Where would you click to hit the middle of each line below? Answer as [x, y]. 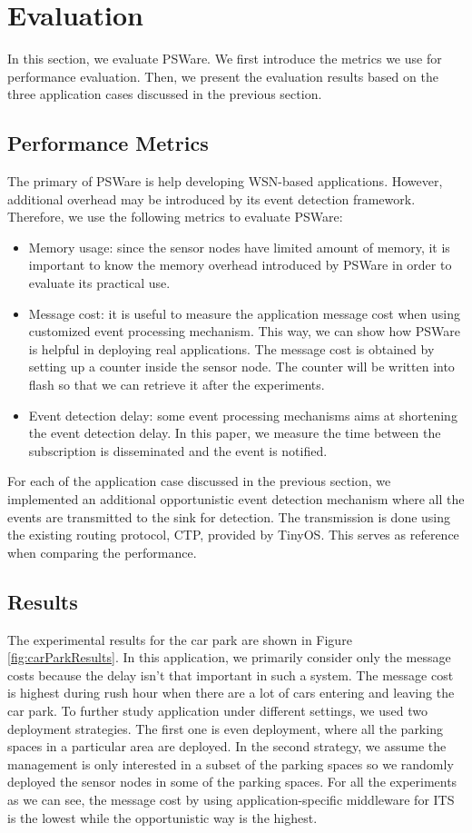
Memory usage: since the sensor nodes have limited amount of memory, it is [239, 247]
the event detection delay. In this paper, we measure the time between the [235, 433]
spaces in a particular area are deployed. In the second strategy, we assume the [227, 746]
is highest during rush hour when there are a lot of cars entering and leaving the [231, 693]
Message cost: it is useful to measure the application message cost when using [244, 313]
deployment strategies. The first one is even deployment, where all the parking [225, 728]
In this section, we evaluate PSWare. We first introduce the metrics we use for [225, 59]
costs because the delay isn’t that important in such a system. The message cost [231, 674]
